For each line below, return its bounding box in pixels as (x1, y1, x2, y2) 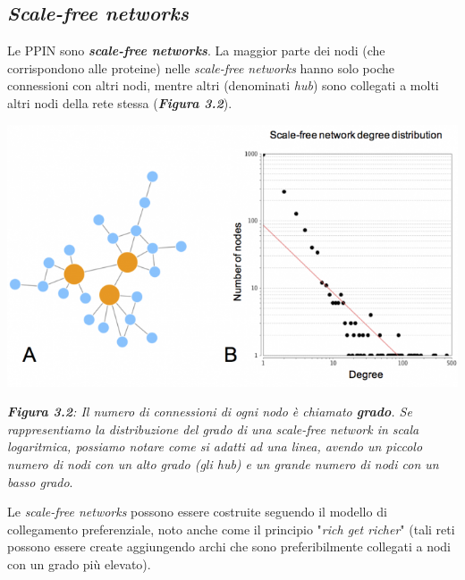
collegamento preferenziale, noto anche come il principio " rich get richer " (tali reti (7, 519, 455, 538)
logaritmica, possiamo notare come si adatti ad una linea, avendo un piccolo (7, 437, 423, 456)
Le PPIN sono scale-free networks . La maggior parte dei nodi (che (7, 41, 385, 60)
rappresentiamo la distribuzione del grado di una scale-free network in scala (7, 419, 419, 438)
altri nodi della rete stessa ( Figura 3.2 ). (7, 93, 232, 112)
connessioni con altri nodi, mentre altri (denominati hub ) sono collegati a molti (7, 76, 439, 95)
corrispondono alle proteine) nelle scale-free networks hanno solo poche (7, 58, 394, 77)
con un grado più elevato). (7, 554, 151, 573)
